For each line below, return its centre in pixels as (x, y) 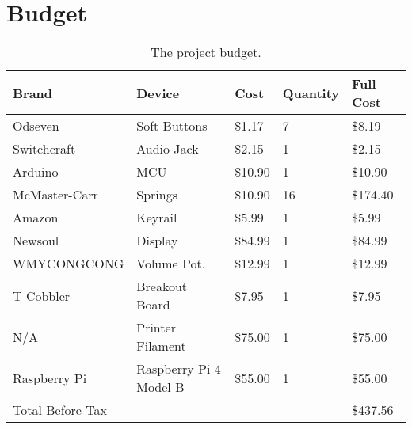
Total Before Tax (60, 410)
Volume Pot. (171, 264)
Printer (156, 328)
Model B (160, 387)
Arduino (36, 172)
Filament (161, 346)
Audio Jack (168, 149)
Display (157, 241)
